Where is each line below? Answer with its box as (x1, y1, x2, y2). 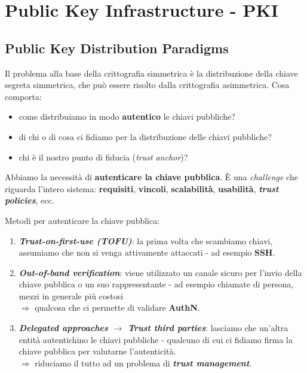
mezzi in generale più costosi (19, 289, 124, 302)
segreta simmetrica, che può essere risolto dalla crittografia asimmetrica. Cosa (5, 78, 290, 91)
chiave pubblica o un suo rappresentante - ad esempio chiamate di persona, (19, 278, 294, 290)
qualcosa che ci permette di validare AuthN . (35, 301, 200, 314)
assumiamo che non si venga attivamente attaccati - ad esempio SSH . (19, 246, 275, 259)
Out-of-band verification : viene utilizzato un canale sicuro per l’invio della (19, 266, 302, 278)
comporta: (5, 90, 42, 102)
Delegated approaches (19, 322, 108, 334)
